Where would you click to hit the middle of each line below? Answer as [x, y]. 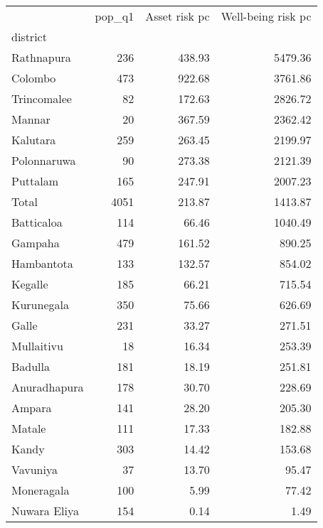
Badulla [31, 366]
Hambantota [42, 263]
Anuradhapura [48, 387]
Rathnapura [41, 57]
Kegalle [30, 284]
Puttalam [35, 181]
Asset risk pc [178, 16]
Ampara [32, 408]
